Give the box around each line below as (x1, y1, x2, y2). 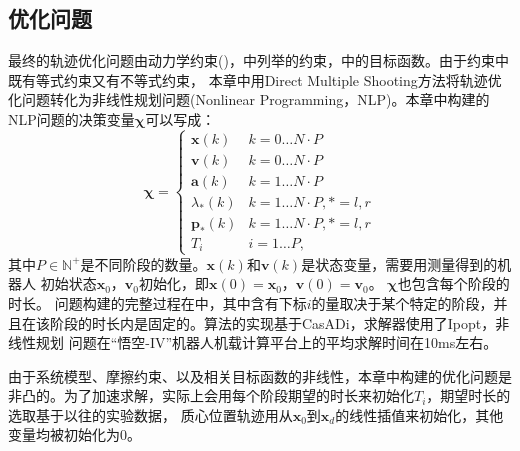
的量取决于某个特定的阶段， (311, 292, 494, 313)
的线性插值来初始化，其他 (335, 404, 504, 425)
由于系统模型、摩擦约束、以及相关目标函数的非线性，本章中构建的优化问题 (8, 365, 498, 386)
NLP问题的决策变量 (8, 108, 135, 129)
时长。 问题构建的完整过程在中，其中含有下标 (8, 292, 307, 313)
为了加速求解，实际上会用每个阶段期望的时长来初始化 (63, 385, 414, 406)
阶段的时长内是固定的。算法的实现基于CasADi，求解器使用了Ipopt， (49, 312, 496, 333)
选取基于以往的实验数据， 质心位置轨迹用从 (8, 404, 293, 425)
